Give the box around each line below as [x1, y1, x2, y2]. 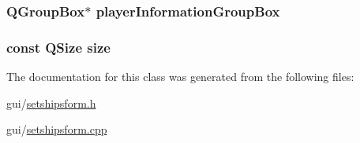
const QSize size [6, 37, 111, 57]
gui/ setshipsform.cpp [6, 121, 107, 137]
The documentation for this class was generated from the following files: [6, 68, 354, 85]
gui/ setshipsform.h [6, 94, 96, 111]
